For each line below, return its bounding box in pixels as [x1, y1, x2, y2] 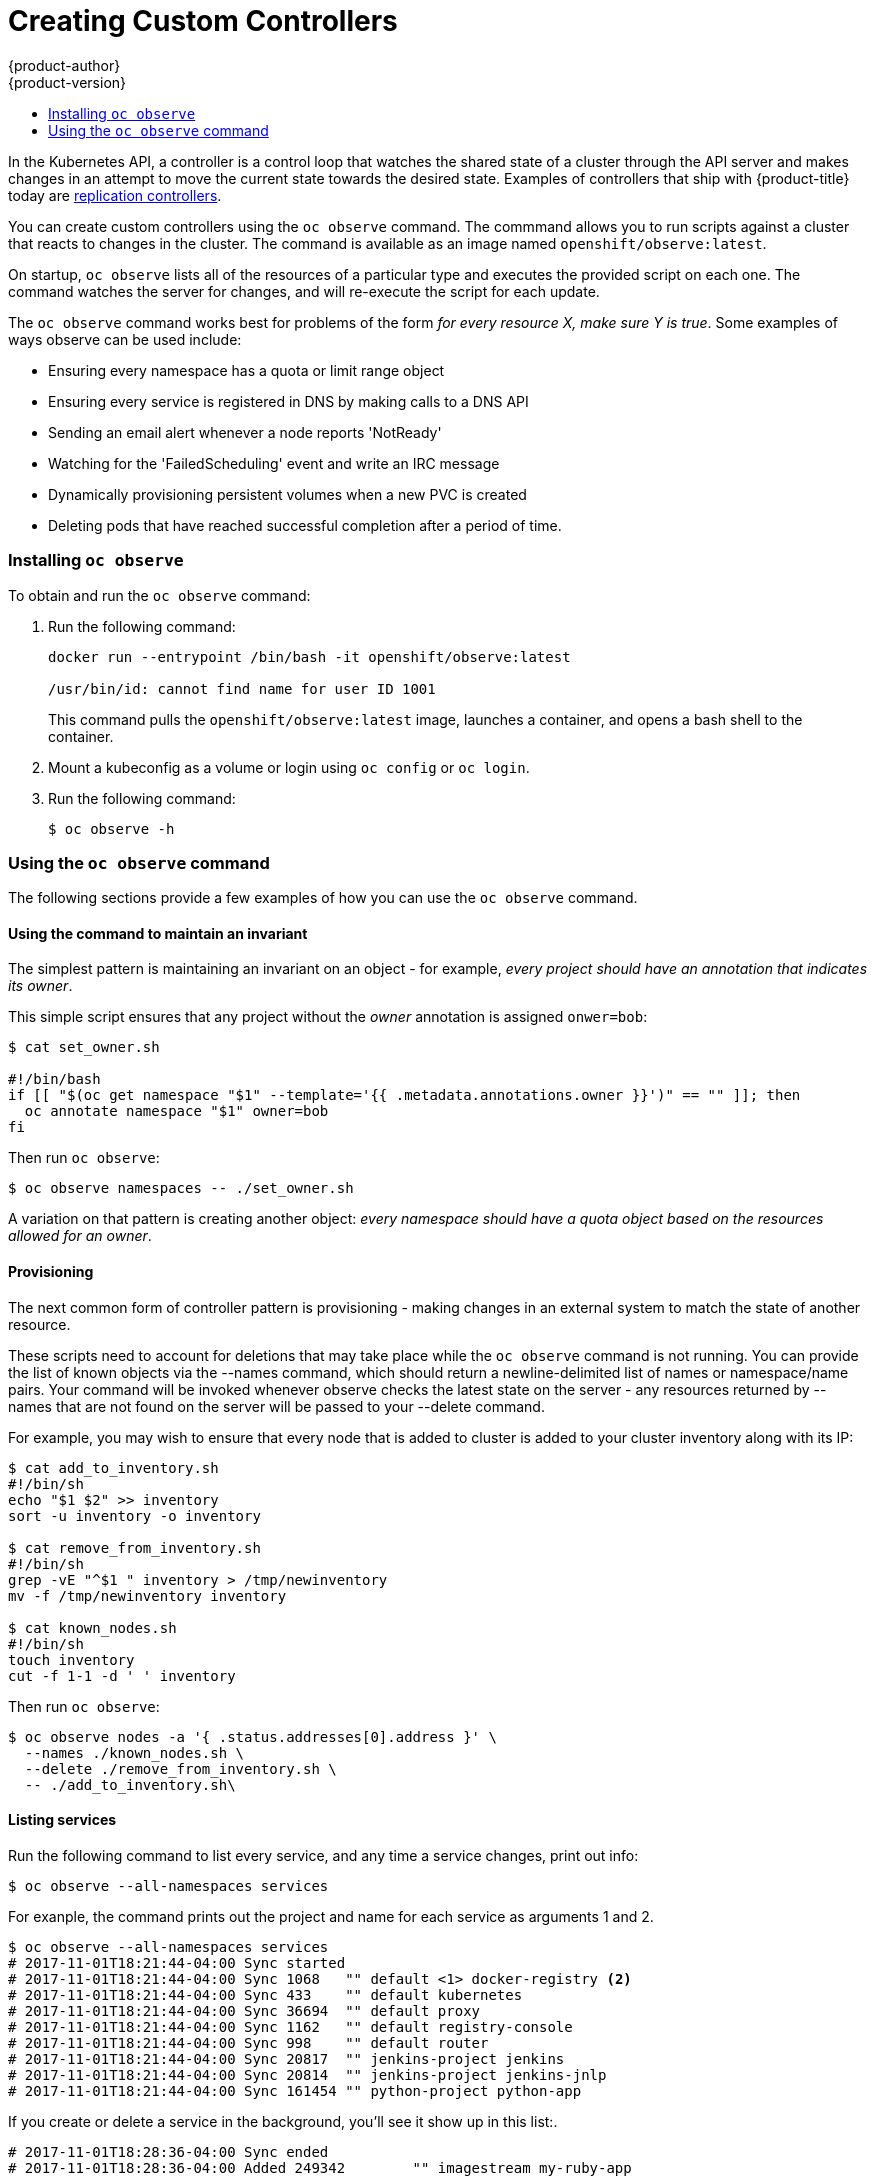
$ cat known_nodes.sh [8, 1619, 177, 1636]
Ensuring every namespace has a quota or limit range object [48, 361, 445, 379]
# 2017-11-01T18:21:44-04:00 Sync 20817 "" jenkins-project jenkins [8, 2050, 565, 2067]
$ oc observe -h [48, 820, 175, 837]
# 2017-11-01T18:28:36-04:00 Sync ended [8, 2143, 329, 2160]
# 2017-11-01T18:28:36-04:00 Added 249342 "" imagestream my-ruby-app [8, 2159, 632, 2176]
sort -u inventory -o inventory [8, 1507, 261, 1524]
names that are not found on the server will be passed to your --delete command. [8, 1397, 545, 1415]
